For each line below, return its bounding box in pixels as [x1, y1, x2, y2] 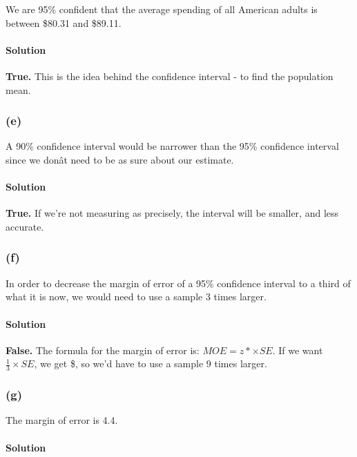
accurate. [6, 219, 44, 233]
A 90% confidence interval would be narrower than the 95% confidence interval [6, 139, 339, 153]
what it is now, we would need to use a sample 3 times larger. [6, 289, 267, 304]
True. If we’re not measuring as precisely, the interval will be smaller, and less [6, 206, 339, 220]
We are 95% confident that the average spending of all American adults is [6, 2, 318, 16]
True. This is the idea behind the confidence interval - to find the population [6, 68, 334, 83]
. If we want [272, 342, 323, 357]
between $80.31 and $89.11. [6, 15, 122, 30]
